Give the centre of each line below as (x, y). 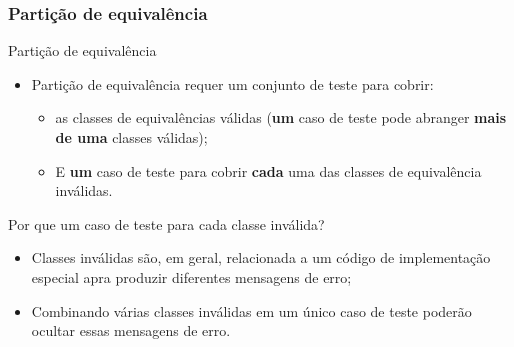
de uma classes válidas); (131, 137)
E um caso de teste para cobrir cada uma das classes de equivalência (268, 170)
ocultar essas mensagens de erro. (131, 330)
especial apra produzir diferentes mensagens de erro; (191, 276)
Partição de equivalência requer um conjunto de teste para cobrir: (232, 83)
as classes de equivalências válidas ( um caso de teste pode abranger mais (281, 117)
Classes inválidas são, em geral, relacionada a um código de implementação (261, 257)
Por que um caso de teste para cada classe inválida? (166, 223)
